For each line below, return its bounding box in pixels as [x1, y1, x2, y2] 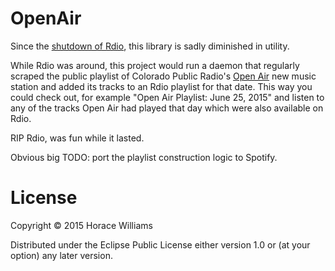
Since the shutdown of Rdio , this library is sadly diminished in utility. [10, 40, 290, 52]
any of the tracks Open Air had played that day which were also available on [10, 102, 324, 114]
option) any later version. [10, 249, 113, 261]
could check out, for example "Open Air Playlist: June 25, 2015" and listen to [10, 91, 325, 103]
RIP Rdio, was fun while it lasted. [10, 132, 145, 144]
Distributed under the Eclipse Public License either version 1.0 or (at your [10, 238, 311, 251]
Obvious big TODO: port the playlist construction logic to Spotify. [10, 151, 278, 163]
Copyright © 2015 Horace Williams [10, 219, 153, 231]
